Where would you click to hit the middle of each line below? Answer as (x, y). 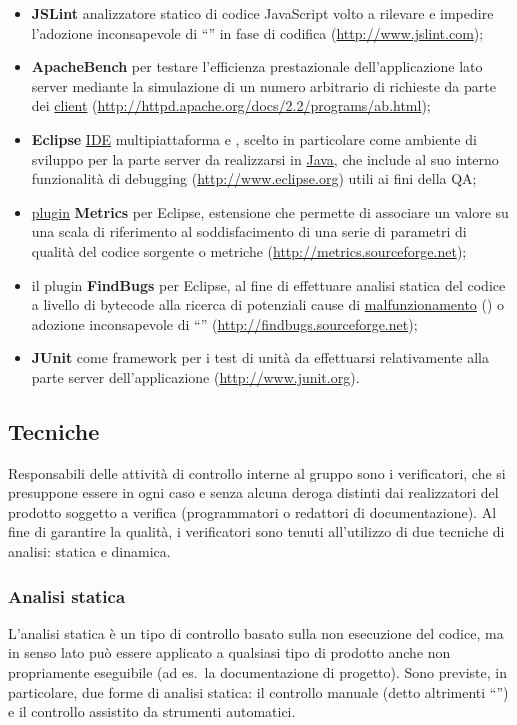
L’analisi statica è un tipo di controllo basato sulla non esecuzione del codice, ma (256, 632)
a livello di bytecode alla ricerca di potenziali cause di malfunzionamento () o (268, 304)
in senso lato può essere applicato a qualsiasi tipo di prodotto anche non (229, 652)
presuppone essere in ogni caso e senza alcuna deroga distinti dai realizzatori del (253, 492)
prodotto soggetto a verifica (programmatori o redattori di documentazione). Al (252, 511)
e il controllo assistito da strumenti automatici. (152, 711)
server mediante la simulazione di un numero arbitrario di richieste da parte (263, 85)
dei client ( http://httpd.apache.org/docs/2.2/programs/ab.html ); (231, 105)
